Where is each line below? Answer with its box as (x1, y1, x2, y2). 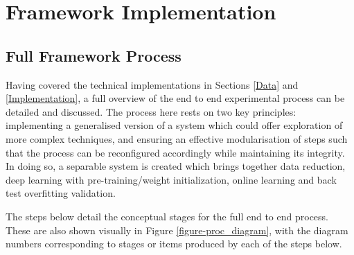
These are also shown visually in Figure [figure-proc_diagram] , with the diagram (6, 222, 348, 237)
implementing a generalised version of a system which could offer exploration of (6, 118, 343, 132)
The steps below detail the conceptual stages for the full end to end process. (6, 209, 329, 223)
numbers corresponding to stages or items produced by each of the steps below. (6, 236, 342, 251)
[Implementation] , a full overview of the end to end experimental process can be (6, 91, 345, 105)
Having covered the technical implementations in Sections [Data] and (6, 77, 299, 91)
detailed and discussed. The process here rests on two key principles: (6, 104, 297, 118)
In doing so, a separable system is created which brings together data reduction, (6, 159, 346, 173)
